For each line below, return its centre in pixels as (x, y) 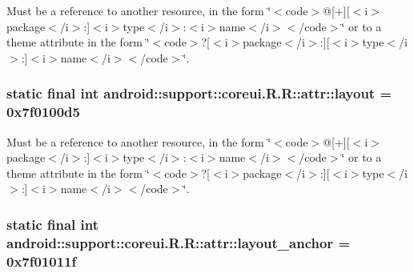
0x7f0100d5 (43, 112)
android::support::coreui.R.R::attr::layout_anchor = (179, 242)
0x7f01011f (42, 261)
